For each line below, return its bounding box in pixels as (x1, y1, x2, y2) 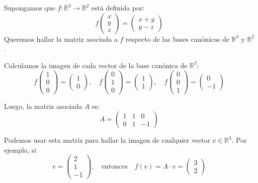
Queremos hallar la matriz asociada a (4, 33, 118, 44)
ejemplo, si (4, 144, 37, 155)
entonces (101, 163, 128, 170)
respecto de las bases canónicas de (125, 33, 230, 44)
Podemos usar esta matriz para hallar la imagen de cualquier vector (4, 135, 210, 145)
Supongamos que (4, 2, 55, 12)
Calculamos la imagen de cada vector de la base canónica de (4, 60, 187, 70)
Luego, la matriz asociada (4, 100, 83, 111)
